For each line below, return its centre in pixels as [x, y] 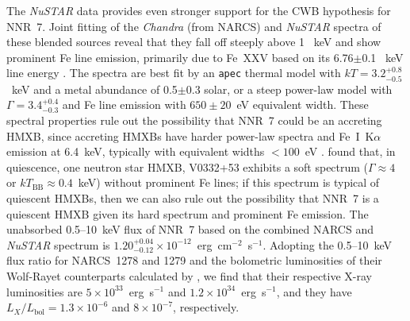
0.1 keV [383, 57]
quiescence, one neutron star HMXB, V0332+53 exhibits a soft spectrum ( [188, 166]
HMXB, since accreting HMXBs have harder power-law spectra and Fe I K [190, 135]
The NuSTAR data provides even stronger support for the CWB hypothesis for [199, 10]
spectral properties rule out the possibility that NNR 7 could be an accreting [194, 120]
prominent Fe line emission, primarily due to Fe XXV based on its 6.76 [180, 57]
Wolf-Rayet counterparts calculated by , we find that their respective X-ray [189, 275]
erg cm [215, 244]
